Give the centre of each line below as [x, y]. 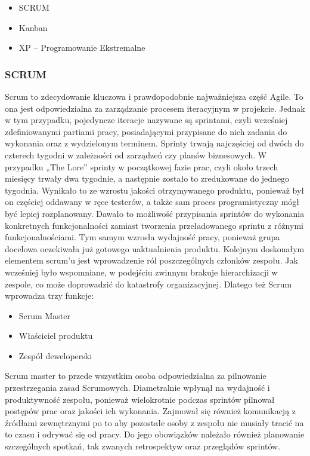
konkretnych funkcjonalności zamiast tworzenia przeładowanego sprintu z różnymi [154, 225]
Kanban [33, 27]
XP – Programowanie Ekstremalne [82, 48]
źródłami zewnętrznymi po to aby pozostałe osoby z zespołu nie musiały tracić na [154, 422]
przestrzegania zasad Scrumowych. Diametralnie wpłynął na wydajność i [137, 388]
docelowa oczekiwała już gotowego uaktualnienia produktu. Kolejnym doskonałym [155, 248]
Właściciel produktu [56, 336]
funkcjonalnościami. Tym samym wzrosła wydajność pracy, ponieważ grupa [142, 237]
